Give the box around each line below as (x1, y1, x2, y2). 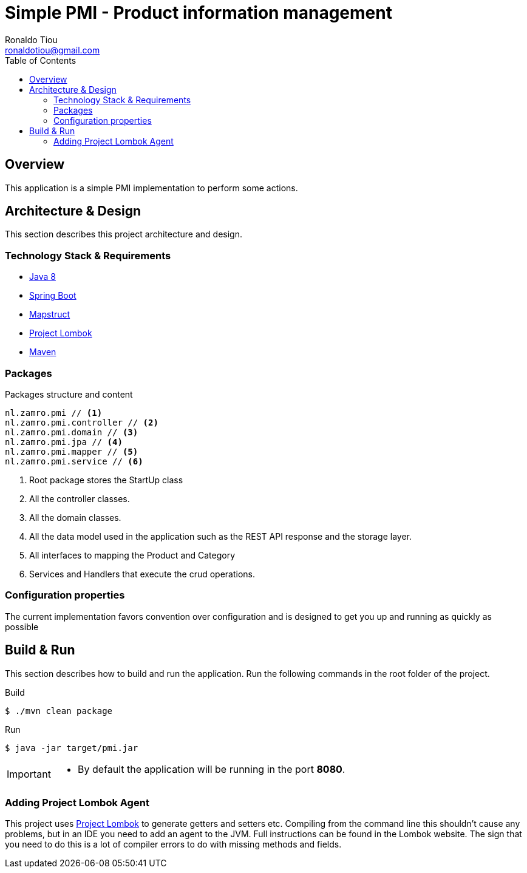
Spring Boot (29, 290, 76, 301)
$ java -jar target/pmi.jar (5, 742, 138, 753)
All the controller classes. (29, 493, 130, 504)
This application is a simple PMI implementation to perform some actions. (5, 182, 298, 193)
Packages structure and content (5, 389, 133, 399)
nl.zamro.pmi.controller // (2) (5, 417, 158, 427)
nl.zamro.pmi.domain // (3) (5, 427, 138, 437)
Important (7, 767, 51, 780)
